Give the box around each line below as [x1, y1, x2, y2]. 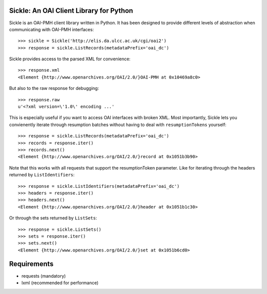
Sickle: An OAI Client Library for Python [9, 6, 133, 15]
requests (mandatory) [21, 273, 66, 279]
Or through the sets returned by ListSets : [9, 215, 97, 221]
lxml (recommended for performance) [21, 280, 99, 286]
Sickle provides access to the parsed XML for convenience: [9, 56, 131, 62]
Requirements [9, 260, 54, 268]
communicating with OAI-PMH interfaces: [9, 26, 94, 32]
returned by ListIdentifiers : [9, 172, 75, 178]
